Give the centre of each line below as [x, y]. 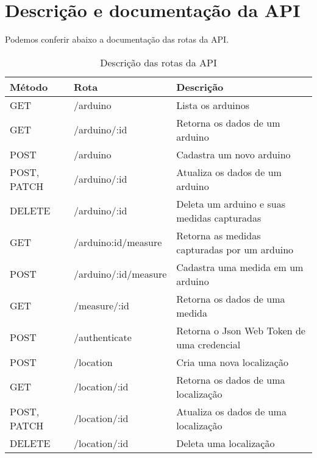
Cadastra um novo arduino [233, 154]
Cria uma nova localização [232, 362]
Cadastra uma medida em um [240, 267]
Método [29, 86]
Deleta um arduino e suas [231, 203]
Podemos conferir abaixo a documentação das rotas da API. [117, 39]
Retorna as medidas [219, 235]
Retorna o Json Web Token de [241, 330]
